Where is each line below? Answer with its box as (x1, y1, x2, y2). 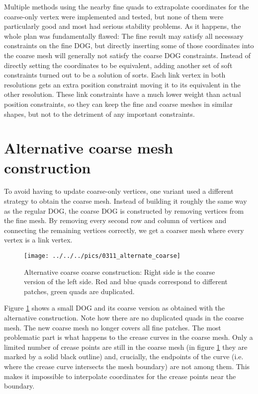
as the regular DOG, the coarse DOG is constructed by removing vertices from (4, 205, 244, 216)
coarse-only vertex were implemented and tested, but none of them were (4, 11, 224, 21)
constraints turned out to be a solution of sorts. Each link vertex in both (4, 70, 226, 80)
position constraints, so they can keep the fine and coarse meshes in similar (4, 98, 233, 109)
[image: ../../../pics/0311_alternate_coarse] (24, 252, 180, 259)
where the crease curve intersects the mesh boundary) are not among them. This (4, 361, 250, 371)
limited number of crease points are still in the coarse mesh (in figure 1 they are (4, 341, 248, 352)
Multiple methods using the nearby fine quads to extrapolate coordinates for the (4, 1, 249, 11)
